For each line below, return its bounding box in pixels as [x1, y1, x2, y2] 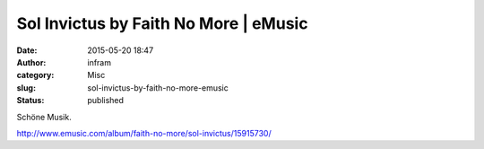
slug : [16, 82, 36, 93]
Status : [16, 95, 45, 106]
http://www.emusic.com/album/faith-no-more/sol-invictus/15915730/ [16, 127, 272, 138]
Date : [16, 45, 38, 56]
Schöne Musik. [16, 111, 72, 122]
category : [16, 70, 55, 81]
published [87, 95, 125, 106]
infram [87, 57, 112, 67]
